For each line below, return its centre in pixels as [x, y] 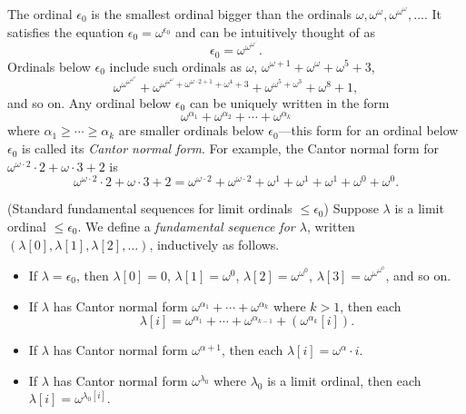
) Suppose [351, 208]
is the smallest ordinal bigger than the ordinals [221, 14]
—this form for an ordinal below [368, 130]
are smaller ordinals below [191, 130]
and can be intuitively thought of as [275, 31]
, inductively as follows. [214, 244]
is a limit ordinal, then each [344, 380]
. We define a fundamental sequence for [186, 226]
